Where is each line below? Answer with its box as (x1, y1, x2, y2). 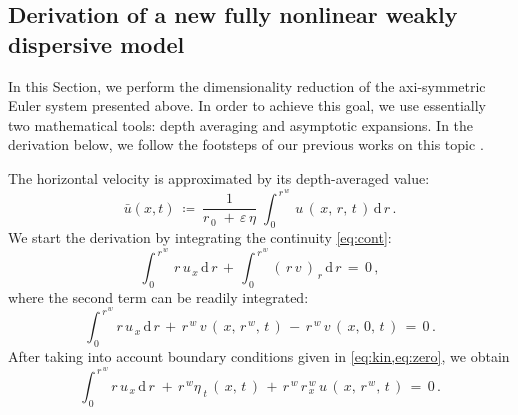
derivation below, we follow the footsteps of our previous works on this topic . (8, 134, 484, 155)
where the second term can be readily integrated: (8, 286, 309, 307)
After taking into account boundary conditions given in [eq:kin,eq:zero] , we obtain (8, 346, 510, 367)
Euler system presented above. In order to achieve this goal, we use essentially (8, 95, 486, 116)
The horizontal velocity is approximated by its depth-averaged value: (8, 167, 430, 188)
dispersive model (8, 28, 185, 59)
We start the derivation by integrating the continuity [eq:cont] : (8, 227, 392, 248)
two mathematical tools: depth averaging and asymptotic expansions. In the (8, 114, 474, 135)
